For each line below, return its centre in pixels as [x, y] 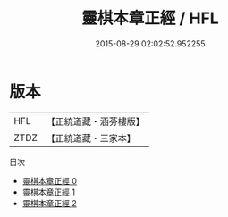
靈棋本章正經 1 [49, 192]
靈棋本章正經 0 [50, 180]
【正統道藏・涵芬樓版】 [96, 121]
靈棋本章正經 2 [50, 203]
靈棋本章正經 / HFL [150, 18]
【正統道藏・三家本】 [91, 138]
